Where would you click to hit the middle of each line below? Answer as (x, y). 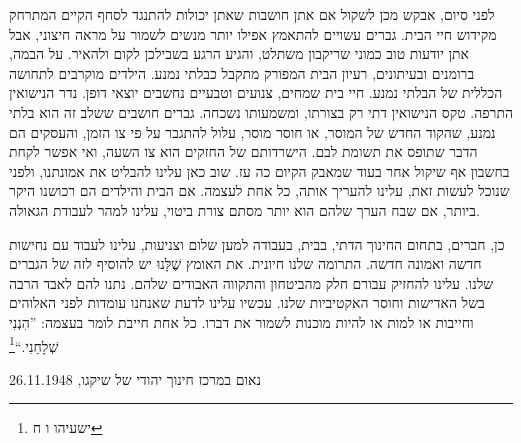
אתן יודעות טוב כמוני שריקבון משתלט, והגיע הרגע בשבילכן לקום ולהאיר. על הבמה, (239, 53)
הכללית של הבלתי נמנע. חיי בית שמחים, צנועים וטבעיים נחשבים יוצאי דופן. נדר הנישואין (256, 92)
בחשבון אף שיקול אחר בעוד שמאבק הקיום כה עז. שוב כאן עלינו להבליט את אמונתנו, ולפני (259, 170)
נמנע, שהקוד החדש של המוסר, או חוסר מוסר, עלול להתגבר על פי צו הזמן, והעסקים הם (252, 131)
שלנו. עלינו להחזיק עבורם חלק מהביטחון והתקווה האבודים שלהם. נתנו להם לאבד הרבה (251, 282)
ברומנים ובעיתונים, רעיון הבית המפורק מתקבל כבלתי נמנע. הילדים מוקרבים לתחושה (242, 72)
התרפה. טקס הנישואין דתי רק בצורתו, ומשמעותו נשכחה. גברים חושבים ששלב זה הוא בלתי (261, 111)
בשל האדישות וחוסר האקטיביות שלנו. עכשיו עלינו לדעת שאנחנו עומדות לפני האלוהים (247, 302)
